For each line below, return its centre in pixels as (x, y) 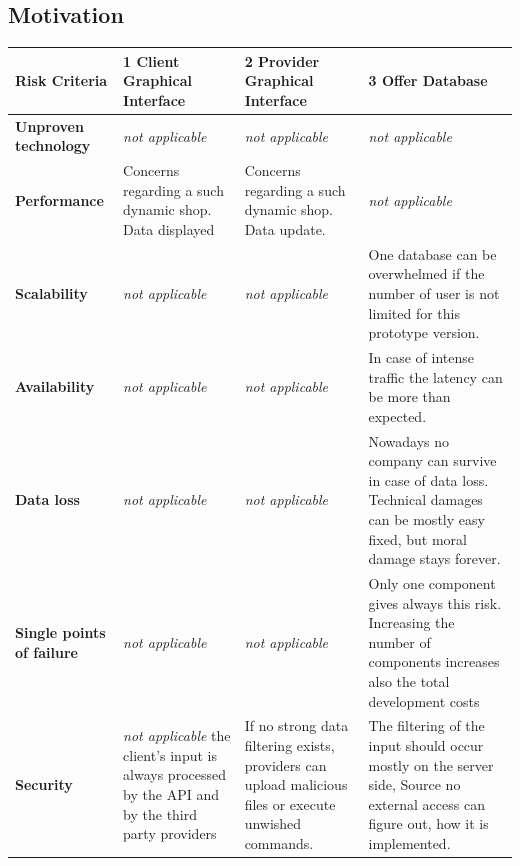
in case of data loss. (428, 479)
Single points (60, 632)
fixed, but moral (417, 538)
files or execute (290, 803)
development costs (424, 700)
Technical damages (425, 499)
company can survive (432, 460)
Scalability (51, 292)
